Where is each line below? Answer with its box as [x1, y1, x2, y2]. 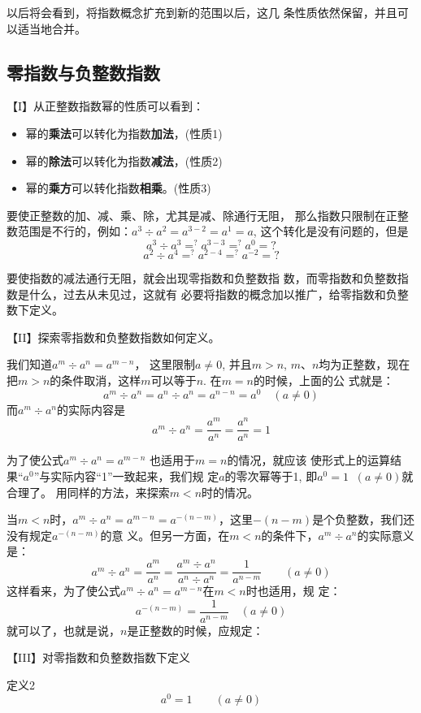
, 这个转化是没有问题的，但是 [253, 223, 409, 240]
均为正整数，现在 [319, 356, 410, 373]
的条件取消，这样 [50, 372, 141, 389]
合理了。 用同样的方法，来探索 [7, 483, 170, 500]
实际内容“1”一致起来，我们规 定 [50, 468, 219, 485]
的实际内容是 [57, 400, 125, 417]
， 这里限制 [134, 356, 196, 373]
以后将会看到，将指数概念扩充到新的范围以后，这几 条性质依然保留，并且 [7, 4, 397, 20]
